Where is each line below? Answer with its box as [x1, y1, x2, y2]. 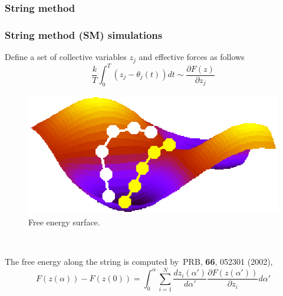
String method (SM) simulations [5, 27, 163, 42]
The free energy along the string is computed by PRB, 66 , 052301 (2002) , [5, 255, 273, 268]
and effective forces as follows [139, 51, 245, 63]
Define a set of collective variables [5, 51, 127, 63]
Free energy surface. [28, 216, 100, 228]
